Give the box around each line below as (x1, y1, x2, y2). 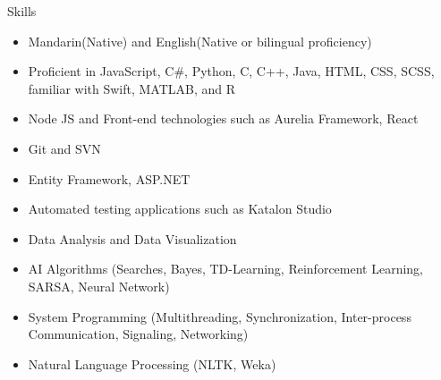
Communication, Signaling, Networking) (28, 325, 249, 343)
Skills (7, 2, 37, 20)
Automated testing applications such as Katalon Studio (28, 199, 332, 218)
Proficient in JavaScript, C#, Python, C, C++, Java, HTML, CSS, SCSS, (28, 62, 435, 80)
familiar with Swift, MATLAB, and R (28, 79, 236, 97)
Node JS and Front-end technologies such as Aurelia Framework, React (28, 109, 419, 128)
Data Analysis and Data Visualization (28, 229, 237, 248)
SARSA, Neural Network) (28, 276, 170, 295)
